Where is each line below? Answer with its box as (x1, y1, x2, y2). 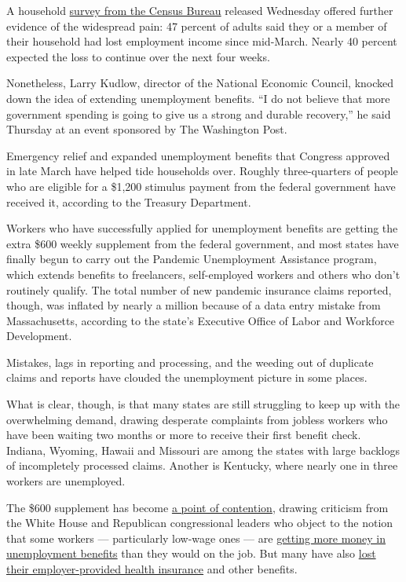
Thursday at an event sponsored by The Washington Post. (6, 121, 287, 137)
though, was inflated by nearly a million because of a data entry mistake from (6, 297, 381, 313)
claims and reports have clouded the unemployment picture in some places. (6, 369, 368, 386)
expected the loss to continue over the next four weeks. (6, 48, 270, 64)
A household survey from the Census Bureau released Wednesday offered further (6, 2, 393, 18)
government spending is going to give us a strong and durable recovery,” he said (6, 105, 391, 122)
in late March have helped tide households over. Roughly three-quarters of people (6, 163, 398, 179)
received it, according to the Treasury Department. (6, 193, 251, 210)
